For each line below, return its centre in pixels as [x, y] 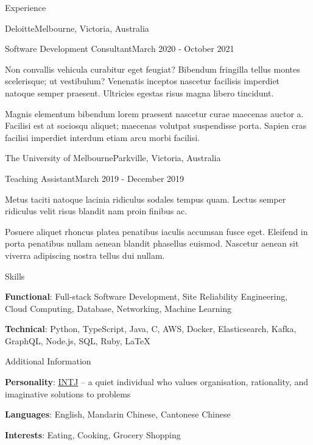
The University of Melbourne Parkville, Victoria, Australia [113, 158]
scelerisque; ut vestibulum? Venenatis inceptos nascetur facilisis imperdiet [142, 81]
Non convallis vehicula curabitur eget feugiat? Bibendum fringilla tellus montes [153, 69]
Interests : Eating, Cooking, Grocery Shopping [93, 434]
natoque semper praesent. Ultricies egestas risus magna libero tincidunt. [139, 92]
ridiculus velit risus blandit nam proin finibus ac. [96, 211]
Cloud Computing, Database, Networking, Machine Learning [118, 308]
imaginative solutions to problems [68, 393]
